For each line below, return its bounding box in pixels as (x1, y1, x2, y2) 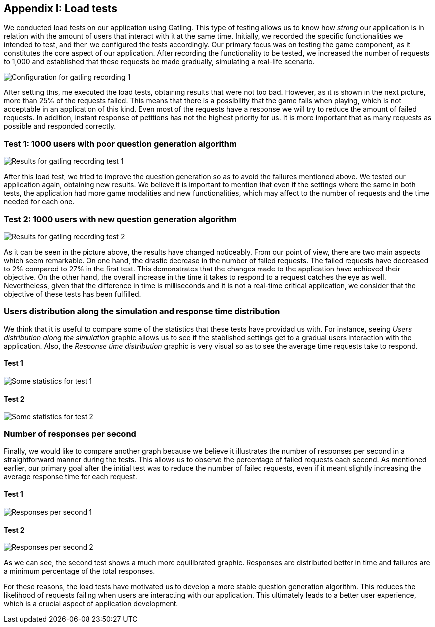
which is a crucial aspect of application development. (4, 599, 178, 608)
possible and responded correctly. (4, 122, 116, 131)
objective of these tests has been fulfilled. (4, 289, 141, 298)
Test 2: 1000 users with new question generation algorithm (4, 214, 237, 224)
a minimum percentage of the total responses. (4, 567, 155, 576)
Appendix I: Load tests (4, 2, 118, 15)
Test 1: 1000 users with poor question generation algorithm (4, 138, 237, 149)
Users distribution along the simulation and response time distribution (4, 306, 280, 317)
